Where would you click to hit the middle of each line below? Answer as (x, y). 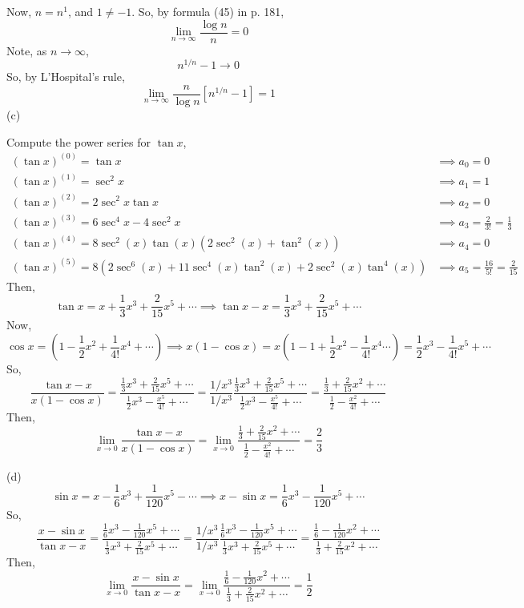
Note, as (27, 50)
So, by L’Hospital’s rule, (66, 77)
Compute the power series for (79, 141)
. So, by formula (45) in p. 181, (208, 11)
